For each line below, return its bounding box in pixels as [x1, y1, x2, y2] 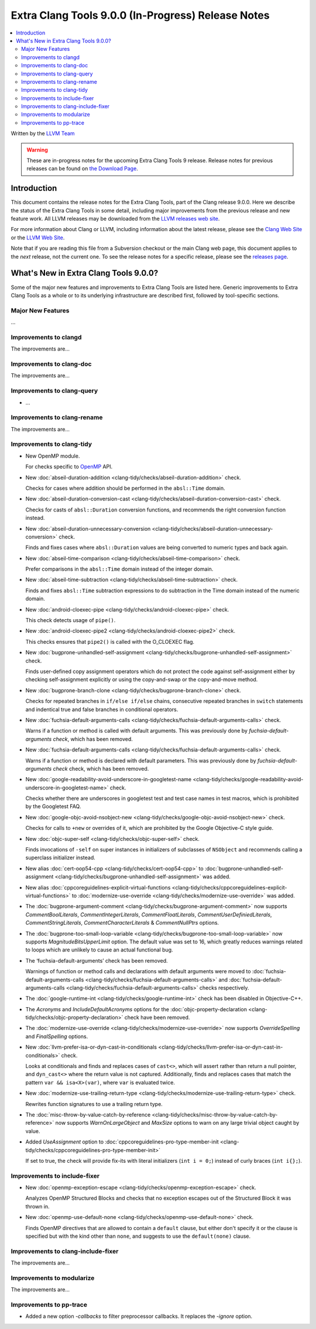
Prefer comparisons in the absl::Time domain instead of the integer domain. [25, 565, 214, 573]
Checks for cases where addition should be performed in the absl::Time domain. [25, 485, 225, 492]
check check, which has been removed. [53, 765, 149, 772]
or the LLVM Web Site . [11, 234, 65, 241]
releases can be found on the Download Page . [26, 165, 139, 172]
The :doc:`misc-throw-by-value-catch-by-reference [25, 1111, 151, 1118]
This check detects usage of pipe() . [25, 617, 116, 624]
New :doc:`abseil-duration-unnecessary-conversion [25, 525, 151, 532]
